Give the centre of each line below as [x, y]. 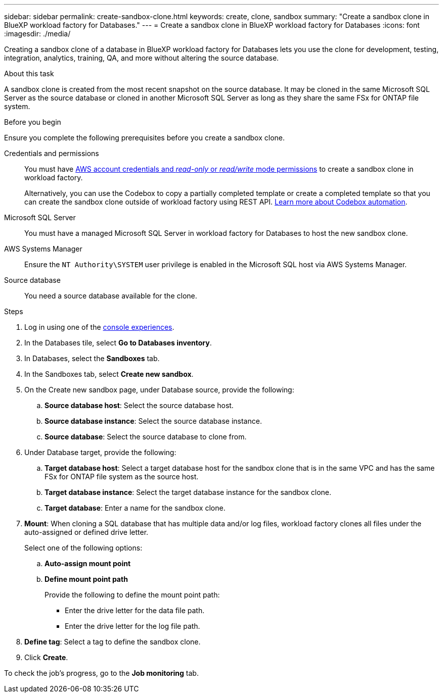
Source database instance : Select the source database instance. [153, 421]
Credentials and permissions [52, 153]
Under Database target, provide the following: [100, 452]
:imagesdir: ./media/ [37, 34]
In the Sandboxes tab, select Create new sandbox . [109, 374]
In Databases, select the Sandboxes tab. [92, 358]
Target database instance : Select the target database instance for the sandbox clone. [188, 492]
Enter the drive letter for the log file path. [132, 626]
